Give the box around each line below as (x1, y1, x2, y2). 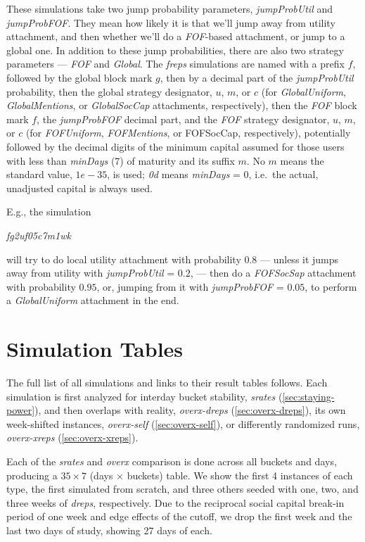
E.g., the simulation (6, 204, 91, 219)
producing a (6, 467, 58, 482)
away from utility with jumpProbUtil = (6, 265, 175, 280)
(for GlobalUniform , (261, 84, 346, 99)
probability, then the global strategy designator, (6, 84, 212, 99)
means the (280, 153, 324, 168)
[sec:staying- (282, 389, 335, 403)
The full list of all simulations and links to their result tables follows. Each (6, 375, 328, 389)
